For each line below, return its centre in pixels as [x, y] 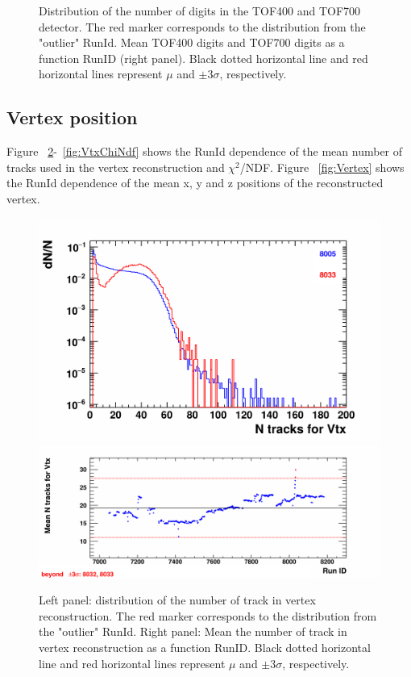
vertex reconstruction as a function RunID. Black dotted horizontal [205, 647]
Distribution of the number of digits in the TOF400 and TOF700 [200, 10]
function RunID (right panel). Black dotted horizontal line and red [203, 58]
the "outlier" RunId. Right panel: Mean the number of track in [193, 631]
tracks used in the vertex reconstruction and [116, 167]
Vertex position [72, 117]
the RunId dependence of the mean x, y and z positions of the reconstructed [195, 183]
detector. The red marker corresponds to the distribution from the [202, 26]
